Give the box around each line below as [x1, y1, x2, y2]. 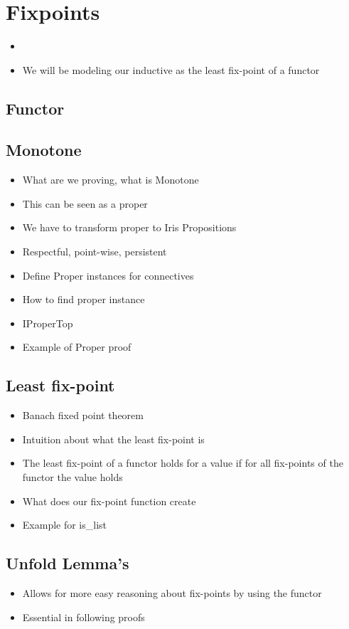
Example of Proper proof [22, 339, 131, 354]
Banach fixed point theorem [22, 408, 144, 423]
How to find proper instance [22, 292, 145, 307]
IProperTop [22, 315, 73, 330]
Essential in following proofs [22, 609, 145, 624]
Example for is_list [22, 517, 107, 532]
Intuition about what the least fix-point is [22, 431, 205, 446]
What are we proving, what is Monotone [22, 172, 199, 187]
